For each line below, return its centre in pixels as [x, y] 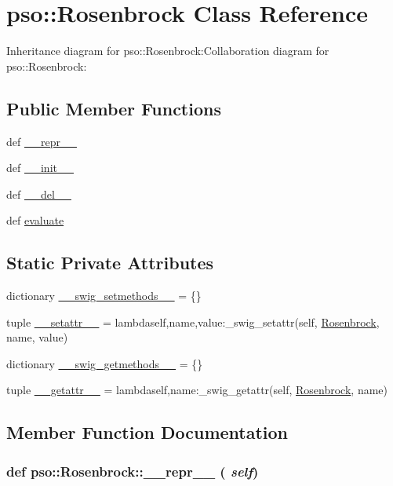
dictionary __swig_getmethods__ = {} [105, 363]
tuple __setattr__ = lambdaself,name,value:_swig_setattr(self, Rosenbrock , [193, 322]
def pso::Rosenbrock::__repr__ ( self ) [133, 471]
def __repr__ [42, 141]
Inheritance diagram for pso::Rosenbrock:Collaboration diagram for [168, 51]
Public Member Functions [114, 108]
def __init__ [40, 168]
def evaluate [35, 220]
